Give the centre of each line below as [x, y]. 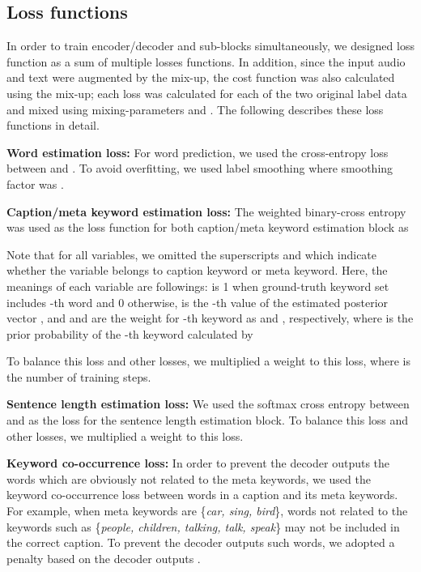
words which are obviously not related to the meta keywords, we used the [189, 478]
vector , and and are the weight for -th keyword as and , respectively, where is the [210, 318]
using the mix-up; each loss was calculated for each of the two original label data [207, 93]
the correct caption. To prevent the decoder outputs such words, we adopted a [201, 542]
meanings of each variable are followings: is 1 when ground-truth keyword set [198, 286]
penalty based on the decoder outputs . [104, 558]
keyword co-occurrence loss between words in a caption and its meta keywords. [202, 495]
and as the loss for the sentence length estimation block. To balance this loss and [208, 420]
